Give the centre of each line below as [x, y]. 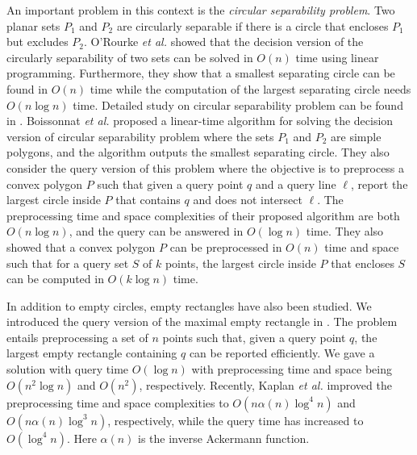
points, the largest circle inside [240, 263]
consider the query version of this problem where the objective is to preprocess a [206, 167]
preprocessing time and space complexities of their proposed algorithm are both [203, 215]
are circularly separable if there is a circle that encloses [252, 25]
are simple [356, 136]
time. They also [345, 231]
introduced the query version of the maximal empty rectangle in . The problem [202, 321]
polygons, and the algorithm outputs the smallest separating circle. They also [198, 152]
